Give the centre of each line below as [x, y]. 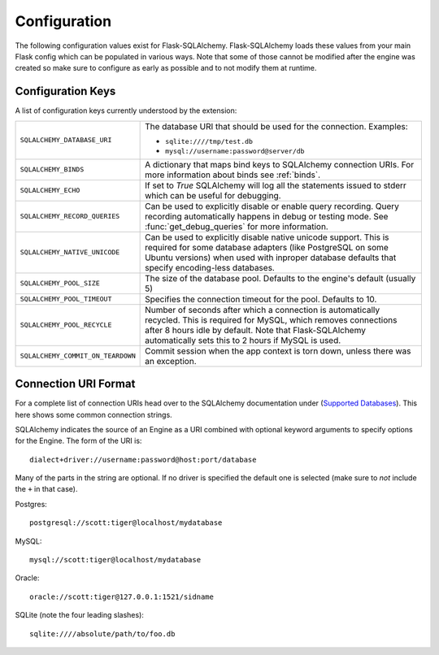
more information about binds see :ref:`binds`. [233, 175]
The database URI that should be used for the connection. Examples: [276, 126]
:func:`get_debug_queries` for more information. [237, 226]
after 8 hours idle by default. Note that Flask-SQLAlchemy [255, 330]
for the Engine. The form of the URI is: [78, 441]
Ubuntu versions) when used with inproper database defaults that [271, 258]
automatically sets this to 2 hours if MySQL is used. [243, 340]
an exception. [171, 361]
